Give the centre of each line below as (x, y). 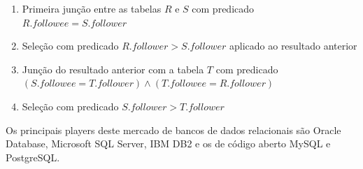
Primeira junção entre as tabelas (92, 8)
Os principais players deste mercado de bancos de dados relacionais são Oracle (173, 130)
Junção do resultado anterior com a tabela (113, 69)
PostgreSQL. (33, 157)
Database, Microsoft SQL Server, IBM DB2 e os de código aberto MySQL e (168, 144)
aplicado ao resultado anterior (293, 46)
